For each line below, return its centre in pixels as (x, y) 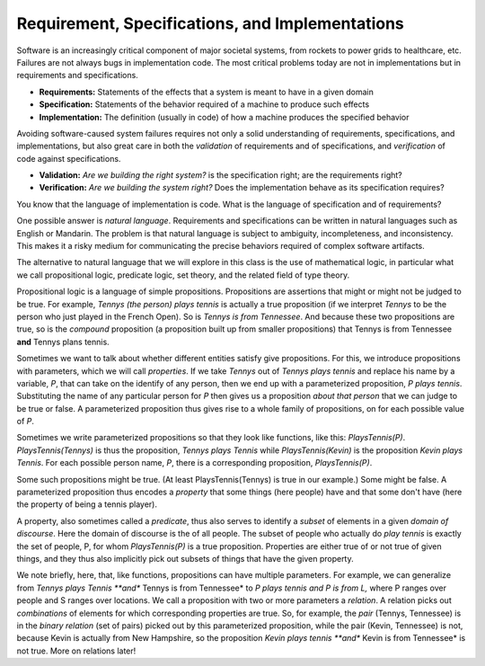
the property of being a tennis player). (87, 504)
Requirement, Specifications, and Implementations (210, 23)
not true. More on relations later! (76, 651)
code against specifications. (69, 158)
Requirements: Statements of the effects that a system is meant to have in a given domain (207, 92)
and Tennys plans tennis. (63, 342)
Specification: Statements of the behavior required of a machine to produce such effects (204, 104)
